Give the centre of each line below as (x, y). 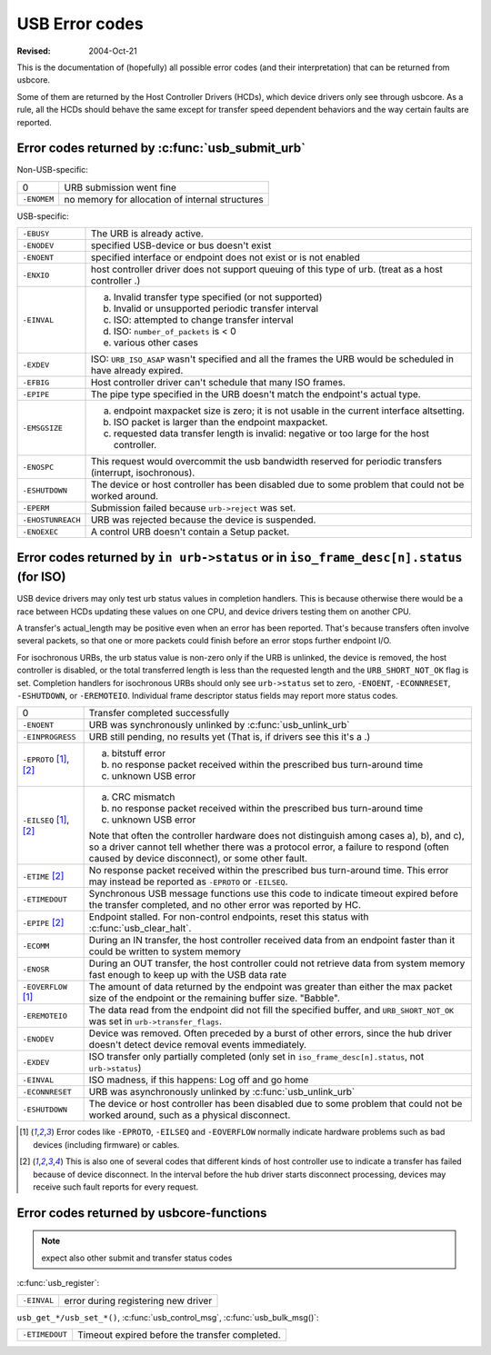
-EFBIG (36, 382)
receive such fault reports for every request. (116, 1187)
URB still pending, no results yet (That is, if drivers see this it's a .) (230, 737)
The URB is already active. (147, 234)
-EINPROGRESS (49, 737)
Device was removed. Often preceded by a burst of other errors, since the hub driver (271, 1033)
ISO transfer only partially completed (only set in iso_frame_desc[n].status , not (256, 1057)
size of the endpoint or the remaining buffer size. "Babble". (215, 998)
